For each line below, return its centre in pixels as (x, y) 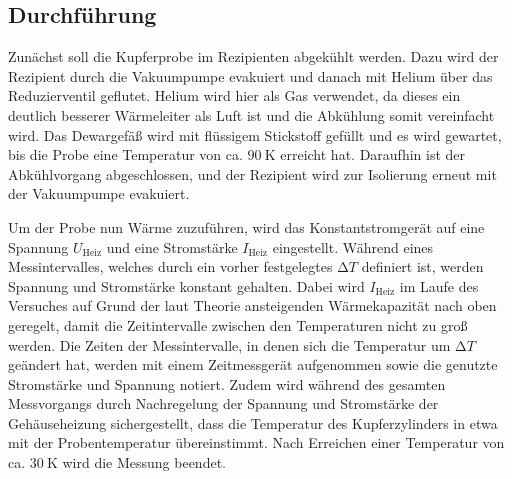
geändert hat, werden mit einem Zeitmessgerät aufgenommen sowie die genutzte (253, 364)
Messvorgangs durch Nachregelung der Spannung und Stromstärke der (223, 403)
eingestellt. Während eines (353, 246)
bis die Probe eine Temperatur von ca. (125, 154)
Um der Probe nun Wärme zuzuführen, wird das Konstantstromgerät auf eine (246, 226)
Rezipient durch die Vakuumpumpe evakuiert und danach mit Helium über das (250, 75)
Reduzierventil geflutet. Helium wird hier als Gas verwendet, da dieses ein (234, 95)
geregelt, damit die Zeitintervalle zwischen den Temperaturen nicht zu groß (238, 324)
